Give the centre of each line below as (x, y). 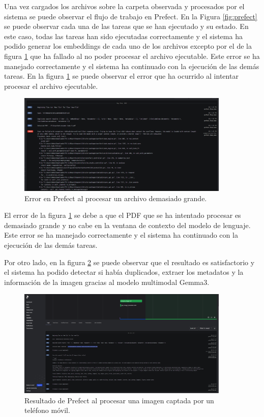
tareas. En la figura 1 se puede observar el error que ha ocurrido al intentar (121, 76)
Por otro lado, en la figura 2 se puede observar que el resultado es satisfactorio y (129, 262)
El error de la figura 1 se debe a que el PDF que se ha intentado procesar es (123, 215)
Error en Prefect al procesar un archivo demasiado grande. (116, 198)
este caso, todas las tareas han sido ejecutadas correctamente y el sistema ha (123, 36)
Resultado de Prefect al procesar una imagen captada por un (119, 400)
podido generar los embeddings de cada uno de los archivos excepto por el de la (128, 46)
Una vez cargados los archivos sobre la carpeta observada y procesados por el (124, 6)
